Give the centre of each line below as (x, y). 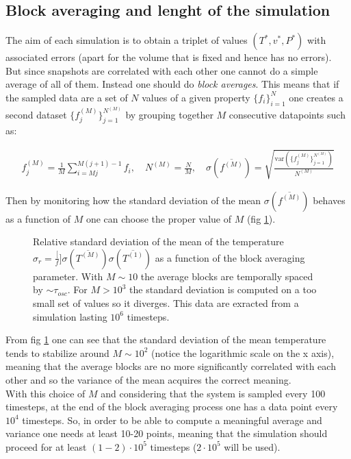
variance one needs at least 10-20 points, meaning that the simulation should (167, 433)
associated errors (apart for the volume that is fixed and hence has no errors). (169, 57)
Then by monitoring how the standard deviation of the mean (133, 200)
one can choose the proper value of (158, 218)
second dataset (36, 114)
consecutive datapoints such (287, 114)
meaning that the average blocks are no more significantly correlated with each (171, 366)
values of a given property (196, 97)
